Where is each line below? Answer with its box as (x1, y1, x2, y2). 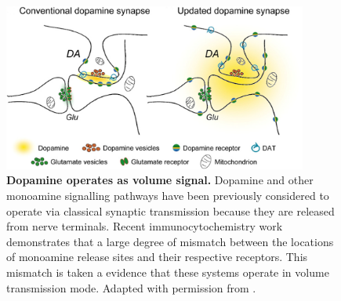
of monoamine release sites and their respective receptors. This (6, 248, 308, 265)
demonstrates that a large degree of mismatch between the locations (6, 233, 334, 249)
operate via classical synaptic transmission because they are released (6, 202, 335, 219)
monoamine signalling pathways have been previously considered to (6, 187, 329, 203)
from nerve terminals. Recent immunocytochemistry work (6, 218, 283, 234)
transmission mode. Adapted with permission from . (6, 279, 256, 296)
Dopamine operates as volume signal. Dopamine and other (6, 172, 314, 188)
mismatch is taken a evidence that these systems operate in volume (6, 263, 329, 280)
